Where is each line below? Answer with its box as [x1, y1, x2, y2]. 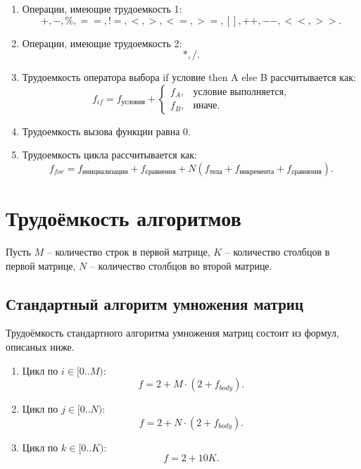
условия [121, 99, 145, 106]
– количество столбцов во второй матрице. [89, 258, 272, 273]
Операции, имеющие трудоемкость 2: [22, 35, 182, 50]
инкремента [239, 168, 274, 176]
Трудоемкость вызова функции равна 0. [22, 123, 191, 138]
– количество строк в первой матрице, [46, 244, 210, 259]
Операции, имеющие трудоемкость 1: [22, 1, 182, 15]
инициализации [82, 168, 128, 176]
